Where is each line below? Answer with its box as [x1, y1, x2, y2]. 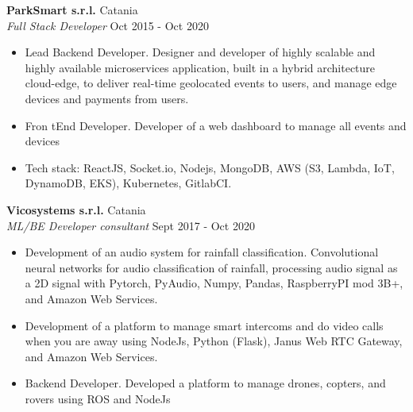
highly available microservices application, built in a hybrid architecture [25, 59, 376, 75]
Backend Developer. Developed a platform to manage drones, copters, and [25, 375, 386, 391]
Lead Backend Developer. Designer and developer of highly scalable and [25, 44, 376, 60]
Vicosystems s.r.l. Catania [6, 201, 146, 218]
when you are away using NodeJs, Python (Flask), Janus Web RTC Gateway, [25, 333, 403, 349]
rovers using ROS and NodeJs [25, 390, 171, 406]
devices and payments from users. [25, 90, 189, 106]
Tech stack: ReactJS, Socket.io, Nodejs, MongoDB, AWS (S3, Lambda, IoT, [25, 159, 395, 175]
